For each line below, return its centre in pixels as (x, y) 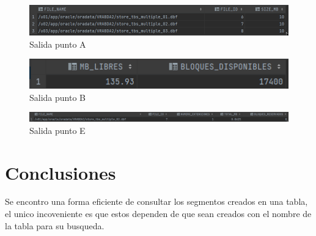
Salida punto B (57, 97)
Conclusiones (61, 172)
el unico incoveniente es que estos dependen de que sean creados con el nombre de (158, 214)
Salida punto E (57, 130)
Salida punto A (58, 44)
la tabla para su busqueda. (55, 225)
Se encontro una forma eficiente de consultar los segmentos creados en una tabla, (156, 201)
